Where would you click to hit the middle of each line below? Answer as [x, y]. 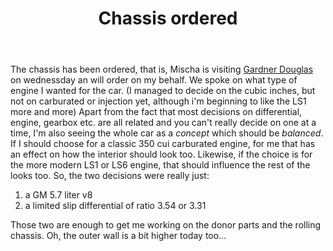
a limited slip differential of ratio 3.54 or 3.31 [115, 206]
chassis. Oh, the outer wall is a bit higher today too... [118, 236]
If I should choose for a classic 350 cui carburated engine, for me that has [163, 144]
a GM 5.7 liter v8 [58, 195]
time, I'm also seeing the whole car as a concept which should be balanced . [167, 133]
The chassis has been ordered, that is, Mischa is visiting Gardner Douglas [162, 69]
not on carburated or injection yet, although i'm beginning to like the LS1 [158, 101]
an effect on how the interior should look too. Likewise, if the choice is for [161, 154]
